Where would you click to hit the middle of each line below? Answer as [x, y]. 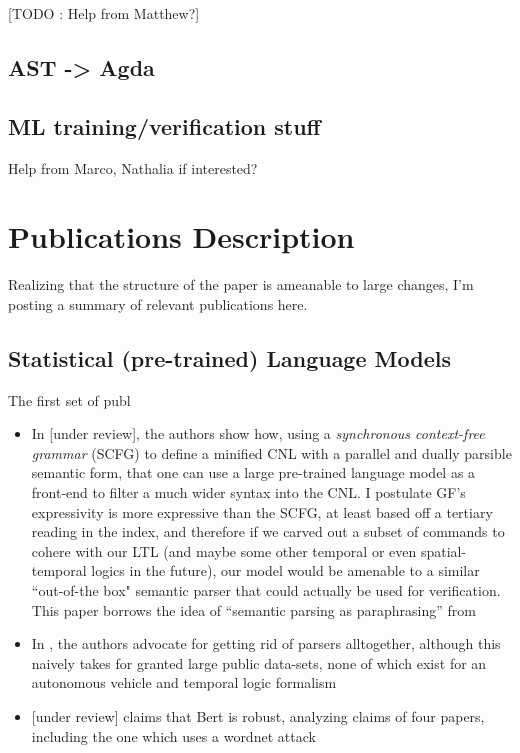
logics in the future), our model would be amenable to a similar [285, 570]
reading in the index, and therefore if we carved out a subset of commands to [268, 531]
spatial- [443, 550]
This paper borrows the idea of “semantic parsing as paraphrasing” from [253, 609]
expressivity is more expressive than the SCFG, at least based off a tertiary [262, 511]
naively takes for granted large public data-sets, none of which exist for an [259, 662]
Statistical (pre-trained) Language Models [229, 357]
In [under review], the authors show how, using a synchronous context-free [258, 433]
